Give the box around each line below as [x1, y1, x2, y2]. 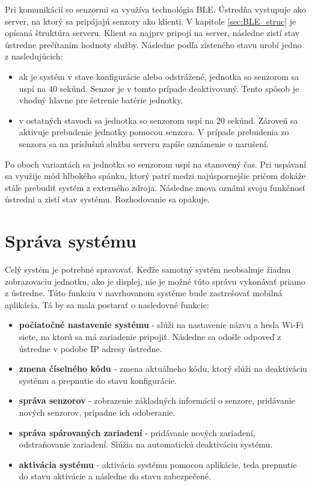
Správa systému [5, 228, 136, 253]
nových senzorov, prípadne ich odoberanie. [19, 406, 176, 418]
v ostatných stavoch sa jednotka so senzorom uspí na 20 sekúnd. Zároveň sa [19, 114, 298, 126]
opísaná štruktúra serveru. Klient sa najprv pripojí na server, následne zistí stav [5, 26, 300, 39]
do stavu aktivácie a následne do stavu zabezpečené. [19, 470, 211, 482]
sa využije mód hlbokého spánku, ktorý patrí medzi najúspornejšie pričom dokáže [5, 169, 306, 182]
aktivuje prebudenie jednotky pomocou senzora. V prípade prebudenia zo [19, 126, 289, 138]
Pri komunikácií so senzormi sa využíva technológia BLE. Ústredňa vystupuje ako [5, 3, 307, 15]
